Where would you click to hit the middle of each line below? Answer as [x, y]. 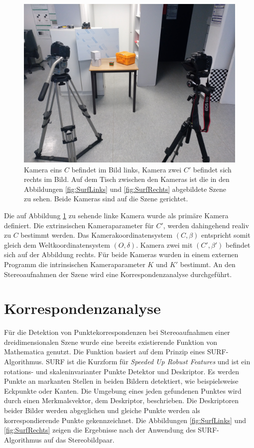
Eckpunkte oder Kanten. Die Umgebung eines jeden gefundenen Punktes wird [123, 390]
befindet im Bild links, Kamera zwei [127, 169]
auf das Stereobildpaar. [79, 439]
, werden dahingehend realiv [206, 225]
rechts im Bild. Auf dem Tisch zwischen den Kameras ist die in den [127, 179]
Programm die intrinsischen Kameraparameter [75, 264]
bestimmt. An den [208, 264]
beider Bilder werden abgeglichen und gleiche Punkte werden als [102, 410]
